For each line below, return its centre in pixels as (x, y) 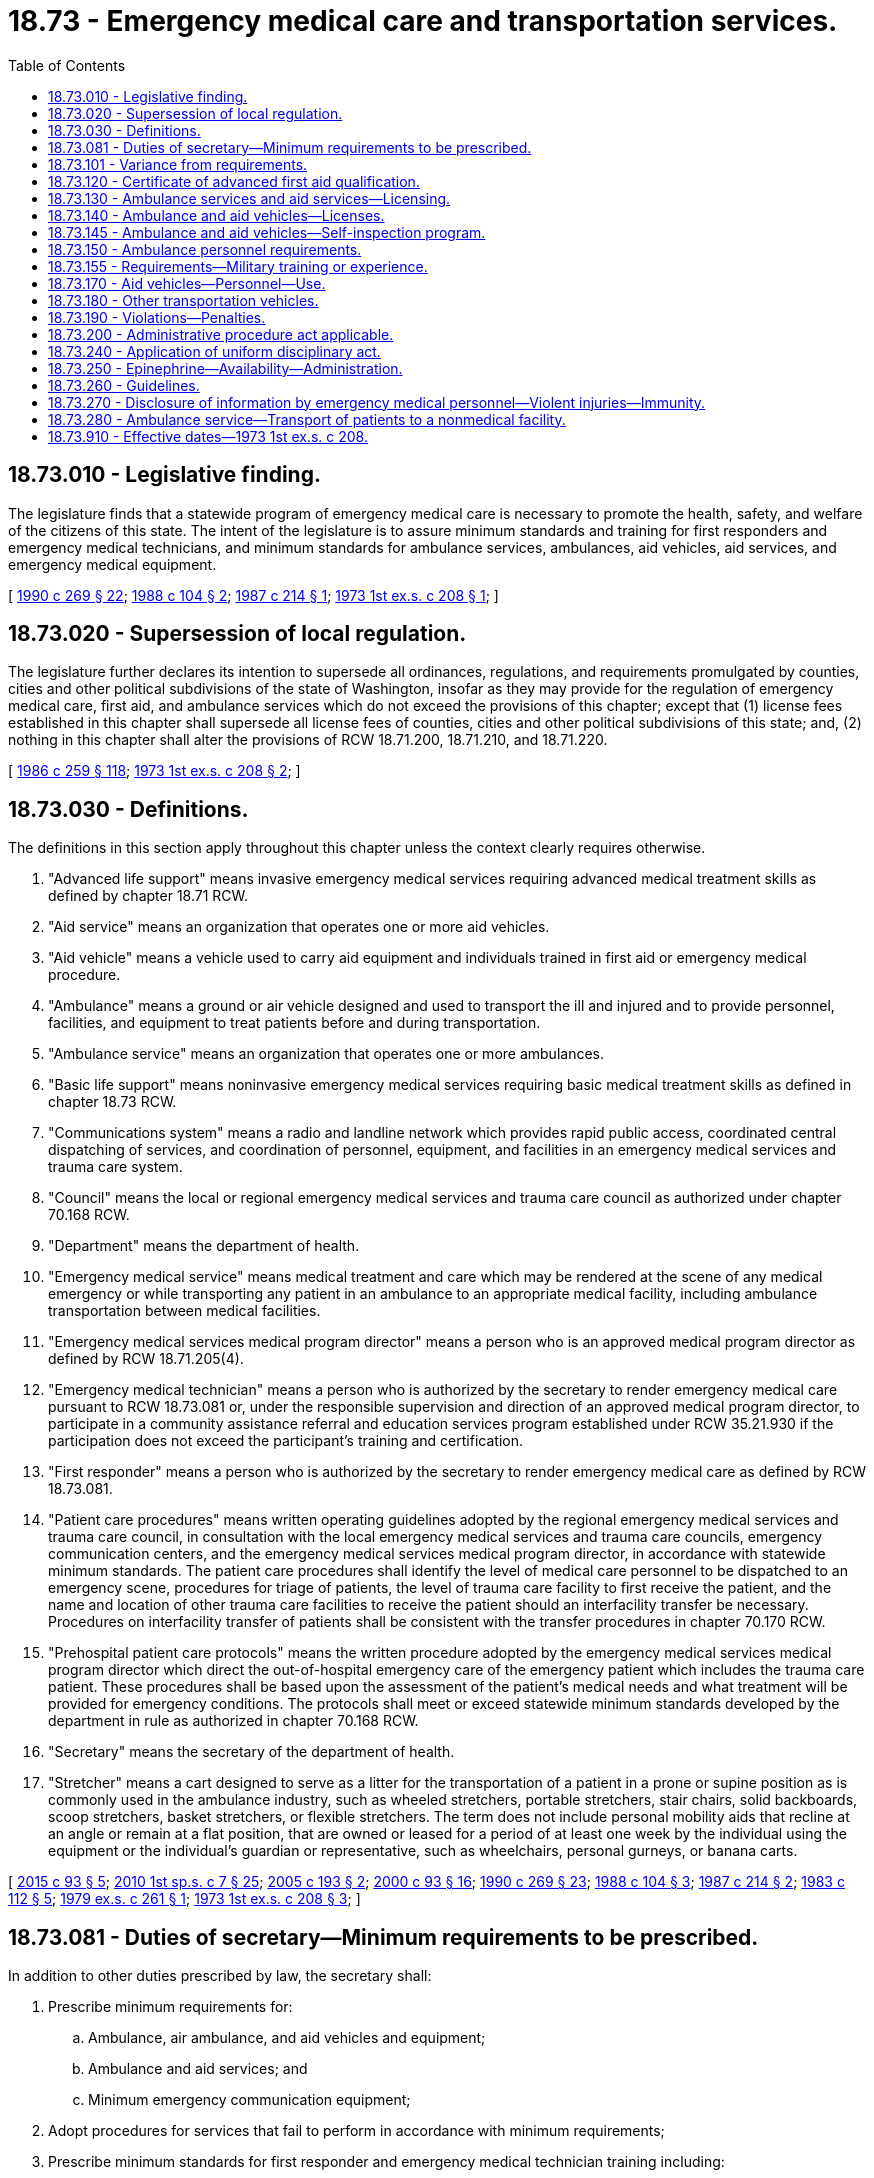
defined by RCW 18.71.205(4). (146, 1359)
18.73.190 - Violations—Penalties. (157, 317)
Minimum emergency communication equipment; (249, 2100)
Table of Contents (67, 65)
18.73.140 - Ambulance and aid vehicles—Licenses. (216, 215)
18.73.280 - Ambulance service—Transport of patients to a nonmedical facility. (307, 419)
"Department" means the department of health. (204, 1246)
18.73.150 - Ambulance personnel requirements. (205, 249)
